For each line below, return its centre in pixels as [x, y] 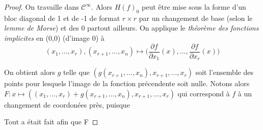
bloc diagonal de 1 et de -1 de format [62, 18]
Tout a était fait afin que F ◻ [51, 122]
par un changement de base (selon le [196, 18]
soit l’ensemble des [225, 72]
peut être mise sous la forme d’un [194, 7]
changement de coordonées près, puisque [67, 104]
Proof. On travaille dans [42, 7]
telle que [76, 72]
